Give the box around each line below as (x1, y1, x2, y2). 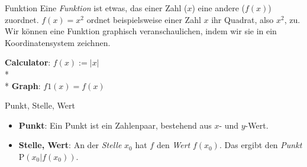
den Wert (156, 139, 190, 151)
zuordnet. (5, 13, 39, 25)
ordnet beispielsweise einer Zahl (86, 13, 201, 25)
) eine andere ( (192, 2, 245, 14)
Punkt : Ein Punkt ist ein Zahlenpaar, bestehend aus (18, 119, 212, 131)
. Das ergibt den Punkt (219, 139, 302, 151)
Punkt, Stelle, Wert (5, 99, 75, 112)
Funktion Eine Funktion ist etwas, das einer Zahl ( (5, 2, 188, 14)
